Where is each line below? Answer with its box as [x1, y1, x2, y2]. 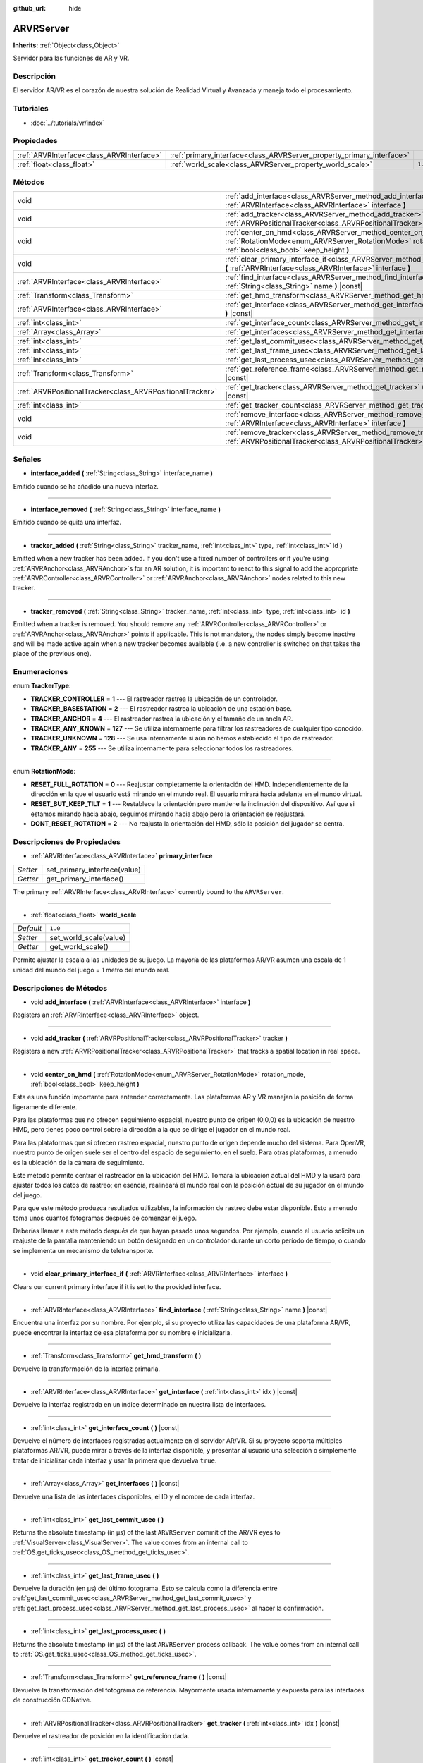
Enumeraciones [13, 667, 68, 677]
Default [17, 924, 42, 934]
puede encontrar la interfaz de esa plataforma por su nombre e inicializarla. [13, 1328, 233, 1336]
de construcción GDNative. [13, 1696, 92, 1704]
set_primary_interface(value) [46, 865, 141, 874]
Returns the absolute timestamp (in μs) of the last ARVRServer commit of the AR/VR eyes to [13, 1528, 281, 1537]
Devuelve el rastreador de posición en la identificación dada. [13, 1731, 190, 1740]
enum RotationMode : [13, 767, 75, 776]
